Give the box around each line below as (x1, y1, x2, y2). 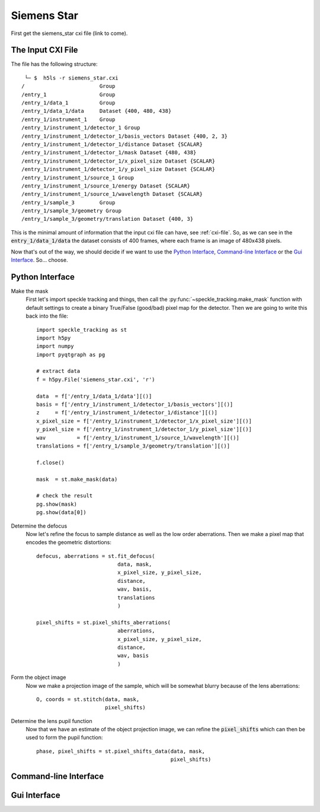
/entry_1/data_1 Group (21, 100, 116, 106)
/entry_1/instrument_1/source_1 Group (21, 174, 135, 181)
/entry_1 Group (21, 91, 116, 98)
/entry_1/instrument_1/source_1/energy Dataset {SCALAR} (21, 182, 191, 189)
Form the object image (11, 674, 66, 681)
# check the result (36, 493, 93, 499)
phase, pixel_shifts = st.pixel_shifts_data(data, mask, (36, 748, 206, 754)
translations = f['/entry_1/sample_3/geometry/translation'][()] (36, 442, 231, 449)
